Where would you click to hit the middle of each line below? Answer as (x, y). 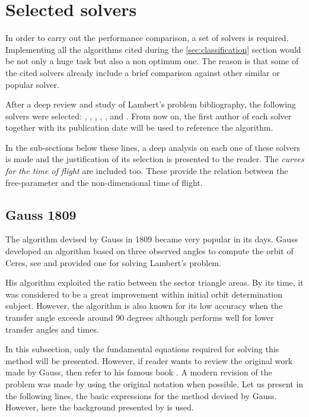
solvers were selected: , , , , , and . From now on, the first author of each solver (149, 116)
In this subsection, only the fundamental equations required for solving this (142, 349)
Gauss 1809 (41, 214)
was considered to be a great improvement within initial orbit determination (144, 294)
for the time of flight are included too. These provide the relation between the (147, 171)
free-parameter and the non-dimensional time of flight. (104, 182)
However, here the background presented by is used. (100, 407)
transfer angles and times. (52, 329)
